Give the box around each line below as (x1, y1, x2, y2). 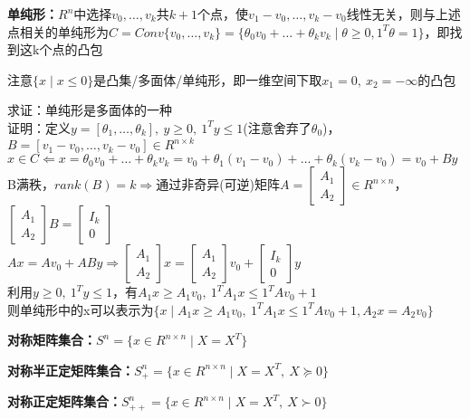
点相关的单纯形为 (7, 22, 109, 41)
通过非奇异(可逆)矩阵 (156, 175, 281, 194)
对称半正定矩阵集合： (7, 360, 134, 379)
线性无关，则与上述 (346, 5, 461, 23)
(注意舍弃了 (243, 118, 312, 137)
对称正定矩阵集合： (7, 392, 121, 411)
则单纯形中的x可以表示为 (7, 300, 154, 319)
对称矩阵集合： (7, 330, 96, 349)
